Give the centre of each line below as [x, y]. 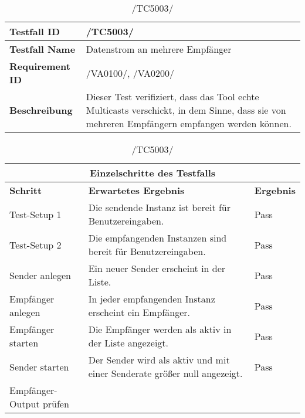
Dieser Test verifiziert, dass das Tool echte [172, 96]
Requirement [40, 66]
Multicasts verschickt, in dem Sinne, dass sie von [186, 110]
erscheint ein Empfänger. [139, 312]
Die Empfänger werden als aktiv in [160, 329]
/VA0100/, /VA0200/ [130, 73]
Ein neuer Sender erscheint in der [157, 268]
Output [25, 404]
